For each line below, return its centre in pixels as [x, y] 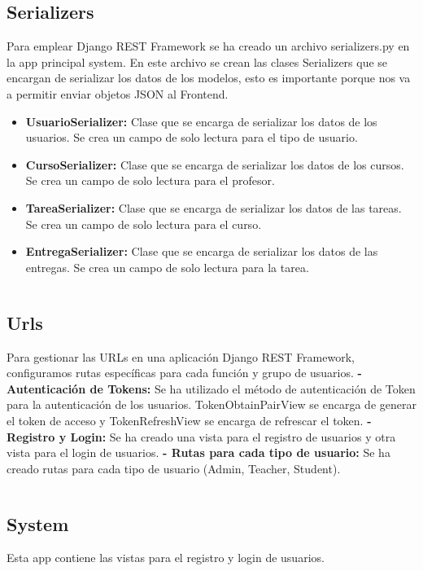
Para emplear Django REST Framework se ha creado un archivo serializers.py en [208, 46]
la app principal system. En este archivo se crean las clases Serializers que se [197, 61]
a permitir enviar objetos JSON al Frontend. [118, 93]
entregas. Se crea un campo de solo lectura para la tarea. [167, 267]
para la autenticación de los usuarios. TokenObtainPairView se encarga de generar [211, 404]
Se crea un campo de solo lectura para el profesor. [150, 180]
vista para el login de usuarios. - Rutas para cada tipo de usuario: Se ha [198, 452]
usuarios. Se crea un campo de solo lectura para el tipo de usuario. [192, 137]
